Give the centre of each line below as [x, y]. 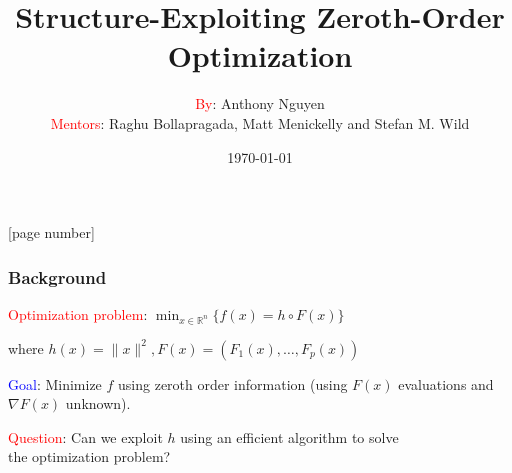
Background [57, 276]
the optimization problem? [89, 456]
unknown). [98, 403]
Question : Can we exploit [85, 436]
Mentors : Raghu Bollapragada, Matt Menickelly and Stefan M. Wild [260, 122]
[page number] [51, 232]
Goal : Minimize [55, 383]
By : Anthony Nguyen [260, 103]
